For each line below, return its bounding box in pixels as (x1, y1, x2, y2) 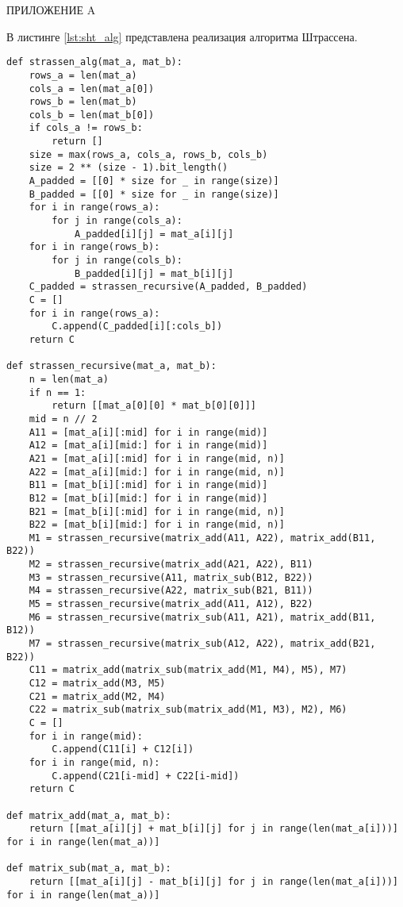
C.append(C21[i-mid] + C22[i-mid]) (52, 770, 240, 782)
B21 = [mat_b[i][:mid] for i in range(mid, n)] (29, 505, 285, 517)
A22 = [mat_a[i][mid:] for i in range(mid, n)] (29, 466, 285, 478)
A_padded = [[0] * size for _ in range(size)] (29, 175, 279, 187)
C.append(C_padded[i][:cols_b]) (52, 321, 223, 332)
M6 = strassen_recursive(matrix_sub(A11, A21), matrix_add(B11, (29, 611, 376, 623)
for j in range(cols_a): (52, 215, 182, 227)
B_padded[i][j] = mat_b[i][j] (74, 267, 234, 279)
